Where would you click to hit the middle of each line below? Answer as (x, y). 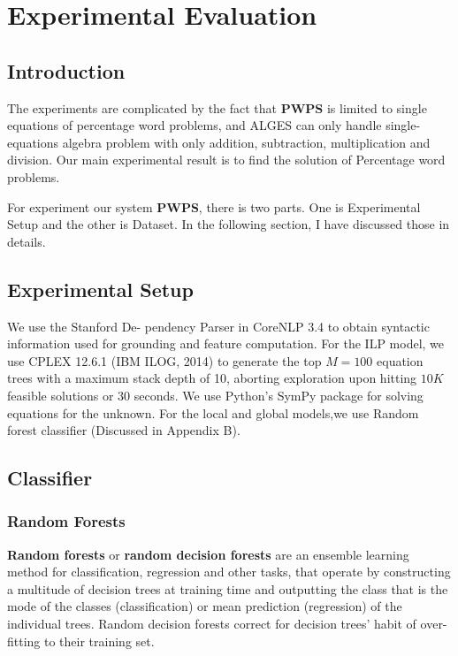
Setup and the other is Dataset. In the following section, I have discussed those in (229, 224)
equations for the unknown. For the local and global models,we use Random (213, 412)
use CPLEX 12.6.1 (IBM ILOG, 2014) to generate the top (164, 360)
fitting (24, 641)
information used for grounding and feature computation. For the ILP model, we (226, 343)
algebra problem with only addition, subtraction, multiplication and (246, 142)
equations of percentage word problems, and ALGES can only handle (195, 125)
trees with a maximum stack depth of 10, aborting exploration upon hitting (212, 378)
